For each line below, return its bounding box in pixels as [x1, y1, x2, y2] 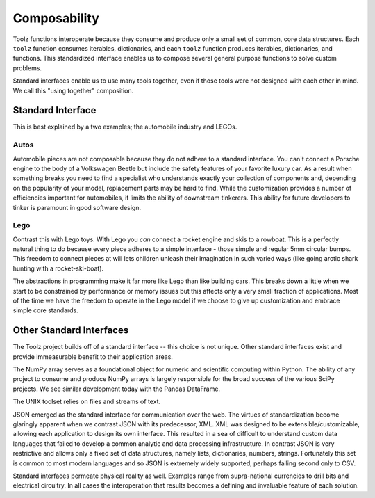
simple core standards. [12, 306, 79, 314]
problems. [12, 63, 42, 72]
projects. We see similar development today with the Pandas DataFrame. [12, 385, 221, 393]
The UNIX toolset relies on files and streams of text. [12, 397, 161, 406]
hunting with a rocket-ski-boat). [12, 264, 104, 273]
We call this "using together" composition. [12, 86, 134, 95]
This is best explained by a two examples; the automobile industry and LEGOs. [12, 122, 237, 131]
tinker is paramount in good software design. [12, 203, 142, 211]
